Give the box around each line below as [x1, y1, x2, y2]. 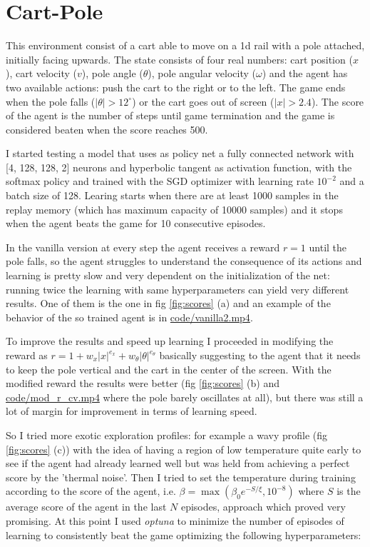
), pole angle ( [81, 66, 143, 81]
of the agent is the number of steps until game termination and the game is [6, 108, 335, 123]
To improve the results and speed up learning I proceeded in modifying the [6, 333, 334, 348]
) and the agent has [262, 66, 348, 81]
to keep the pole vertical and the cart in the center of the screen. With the [6, 361, 332, 376]
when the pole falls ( [6, 94, 96, 109]
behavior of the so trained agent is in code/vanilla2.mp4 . [6, 309, 253, 324]
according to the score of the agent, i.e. [6, 483, 176, 498]
